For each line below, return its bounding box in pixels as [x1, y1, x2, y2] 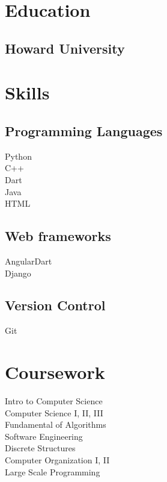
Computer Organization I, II [5, 453, 110, 466]
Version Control [5, 296, 106, 315]
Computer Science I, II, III [5, 406, 103, 419]
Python [5, 149, 32, 162]
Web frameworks [5, 227, 111, 245]
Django [5, 266, 31, 279]
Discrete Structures [5, 442, 76, 454]
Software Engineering [5, 430, 83, 442]
